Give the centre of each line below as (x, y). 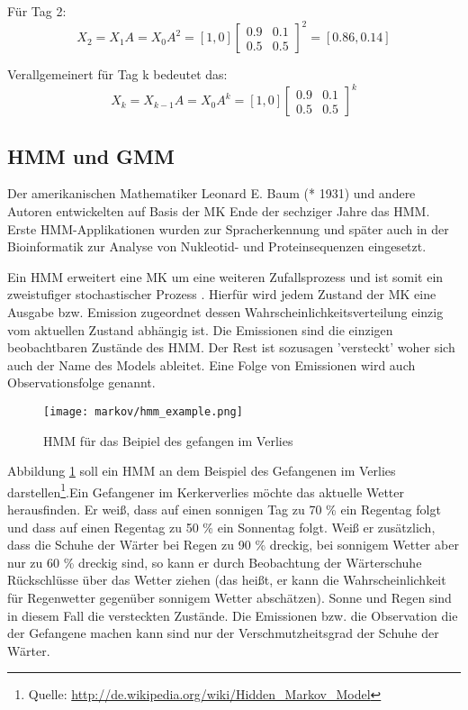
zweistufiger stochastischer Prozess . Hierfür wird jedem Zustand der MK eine (222, 294)
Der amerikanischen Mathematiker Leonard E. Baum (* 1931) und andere (211, 193)
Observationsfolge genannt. (81, 382)
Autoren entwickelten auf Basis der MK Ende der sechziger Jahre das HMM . (219, 210)
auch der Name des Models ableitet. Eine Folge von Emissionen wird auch (211, 364)
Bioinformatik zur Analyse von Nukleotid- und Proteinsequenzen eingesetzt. (217, 246)
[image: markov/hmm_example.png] (143, 411)
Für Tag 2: (37, 11)
